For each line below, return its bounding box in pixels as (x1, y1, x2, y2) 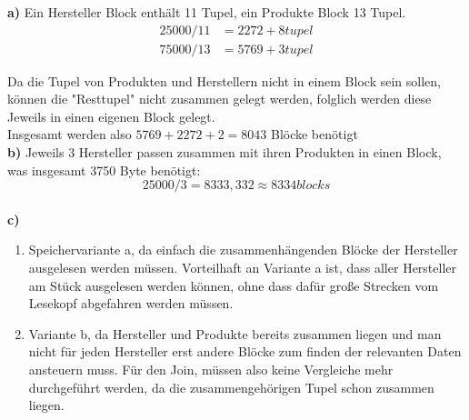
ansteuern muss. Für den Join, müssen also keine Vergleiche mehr (28, 359, 394, 378)
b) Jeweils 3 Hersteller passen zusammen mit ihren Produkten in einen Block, (7, 143, 442, 162)
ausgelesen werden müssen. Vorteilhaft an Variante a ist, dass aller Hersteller (28, 258, 456, 276)
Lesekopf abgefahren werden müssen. (28, 294, 234, 313)
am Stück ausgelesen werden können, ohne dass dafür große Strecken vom (28, 275, 439, 295)
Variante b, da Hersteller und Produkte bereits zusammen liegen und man (28, 324, 442, 343)
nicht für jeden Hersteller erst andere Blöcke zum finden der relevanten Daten (28, 342, 462, 361)
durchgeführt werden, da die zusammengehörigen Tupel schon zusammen (28, 377, 434, 396)
